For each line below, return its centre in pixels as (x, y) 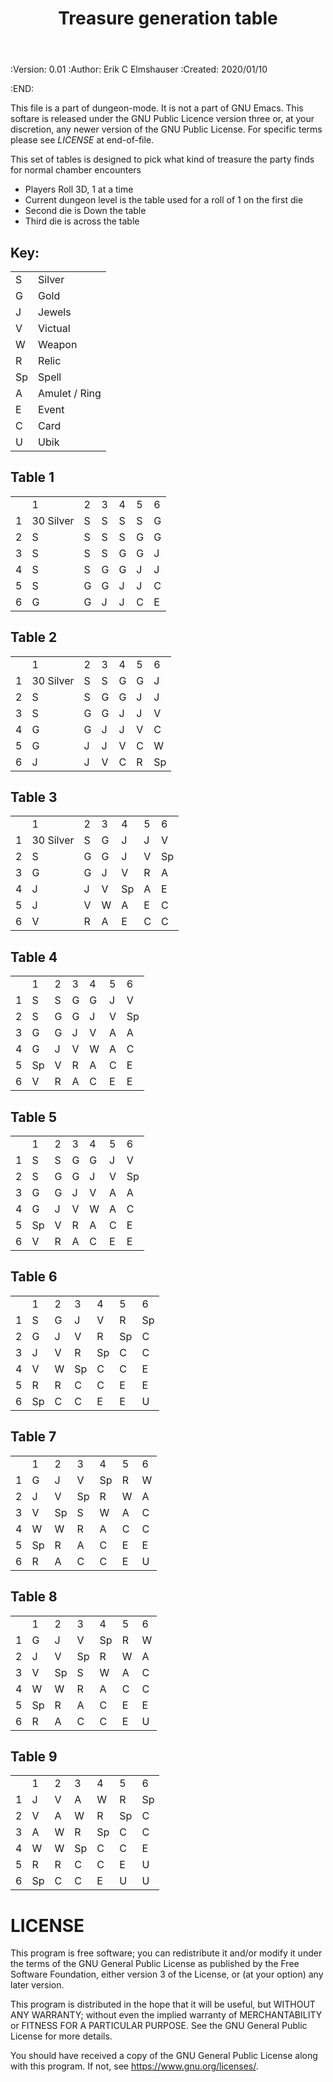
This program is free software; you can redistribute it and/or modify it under (166, 1953)
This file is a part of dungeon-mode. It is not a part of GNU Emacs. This (157, 108)
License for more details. (61, 2036)
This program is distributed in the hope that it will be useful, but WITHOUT (163, 2004)
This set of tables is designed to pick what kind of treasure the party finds (162, 159)
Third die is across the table (82, 221)
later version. (37, 1985)
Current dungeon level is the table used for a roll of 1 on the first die (164, 200)
